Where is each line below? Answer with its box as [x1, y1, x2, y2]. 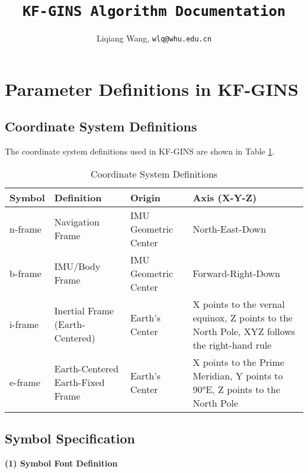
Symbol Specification [5, 429, 135, 448]
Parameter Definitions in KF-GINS [5, 76, 299, 101]
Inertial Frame [54, 304, 114, 318]
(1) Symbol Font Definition [5, 457, 118, 469]
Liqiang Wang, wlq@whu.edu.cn [96, 32, 212, 44]
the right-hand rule [192, 337, 272, 352]
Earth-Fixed [54, 375, 105, 390]
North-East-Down [192, 221, 267, 236]
